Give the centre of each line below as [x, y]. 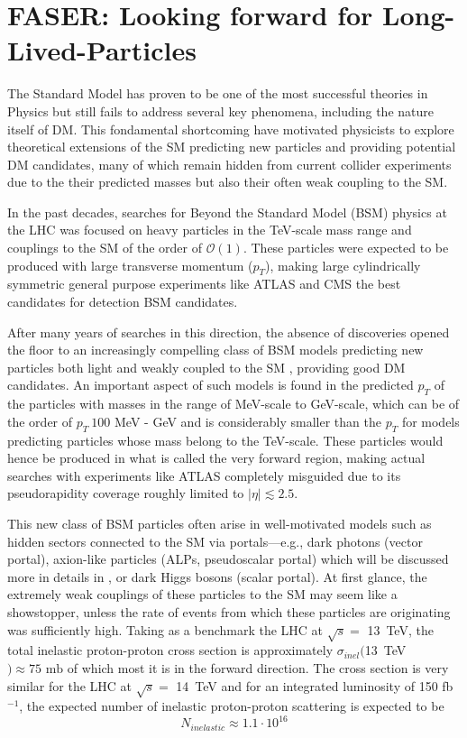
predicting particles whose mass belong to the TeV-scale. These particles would [225, 440]
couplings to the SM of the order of [105, 248]
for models [430, 421]
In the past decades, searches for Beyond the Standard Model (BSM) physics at [227, 212]
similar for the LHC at [70, 685]
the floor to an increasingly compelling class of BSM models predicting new [215, 350]
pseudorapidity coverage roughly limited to [126, 493]
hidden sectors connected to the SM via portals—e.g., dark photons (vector [215, 541]
